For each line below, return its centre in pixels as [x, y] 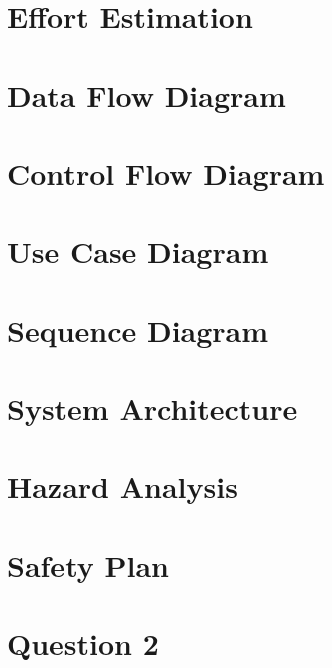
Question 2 [83, 643]
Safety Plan [88, 564]
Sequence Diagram [138, 329]
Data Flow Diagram [146, 94]
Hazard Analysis [122, 486]
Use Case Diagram [138, 251]
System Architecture [152, 408]
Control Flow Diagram [166, 172]
